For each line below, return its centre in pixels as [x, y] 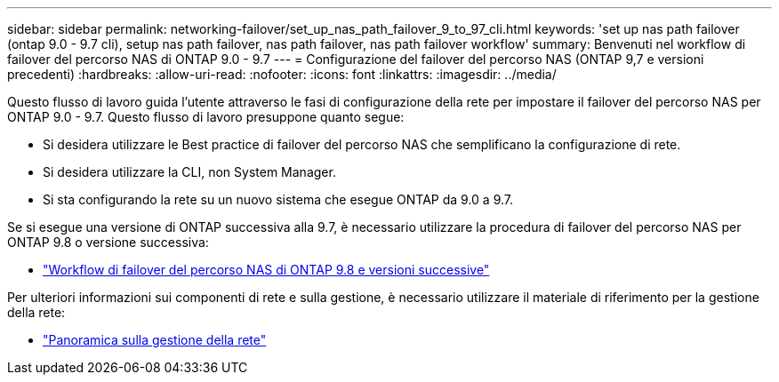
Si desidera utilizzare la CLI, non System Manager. [189, 172]
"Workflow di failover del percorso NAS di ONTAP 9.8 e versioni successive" [266, 270]
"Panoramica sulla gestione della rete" [155, 340]
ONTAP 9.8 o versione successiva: [108, 242]
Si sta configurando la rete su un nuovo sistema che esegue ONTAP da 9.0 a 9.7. [278, 199]
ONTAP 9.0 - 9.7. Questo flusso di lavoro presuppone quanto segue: [206, 117]
